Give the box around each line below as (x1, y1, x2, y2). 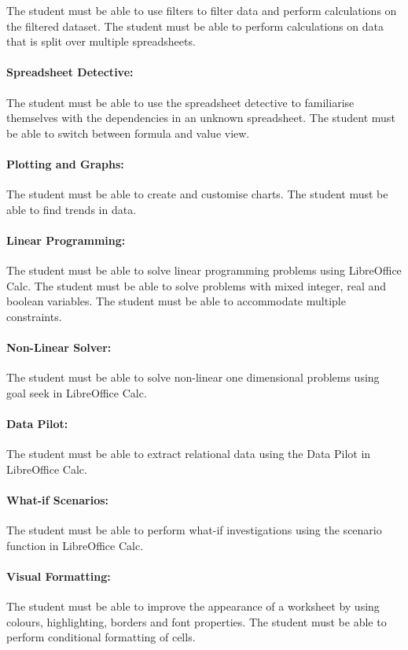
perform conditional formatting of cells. (6, 629, 196, 645)
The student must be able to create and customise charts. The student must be (6, 186, 388, 202)
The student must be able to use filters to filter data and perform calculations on (6, 2, 397, 18)
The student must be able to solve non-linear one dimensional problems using (6, 369, 380, 386)
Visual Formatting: (6, 568, 111, 585)
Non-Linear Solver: (6, 339, 112, 356)
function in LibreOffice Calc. (6, 537, 144, 553)
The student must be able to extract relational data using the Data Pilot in (6, 445, 371, 462)
